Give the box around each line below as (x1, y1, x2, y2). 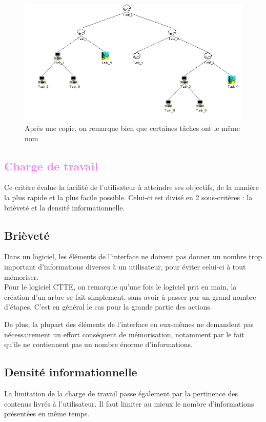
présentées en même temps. (4, 408, 90, 419)
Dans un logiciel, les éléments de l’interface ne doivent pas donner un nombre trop (4, 251, 262, 262)
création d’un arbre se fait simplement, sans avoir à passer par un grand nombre (4, 291, 256, 302)
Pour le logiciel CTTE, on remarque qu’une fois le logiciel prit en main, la (4, 281, 237, 292)
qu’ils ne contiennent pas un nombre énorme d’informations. (4, 339, 193, 350)
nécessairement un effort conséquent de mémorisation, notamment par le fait (4, 329, 244, 339)
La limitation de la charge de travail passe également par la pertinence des (4, 388, 238, 398)
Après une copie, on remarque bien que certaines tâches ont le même (25, 123, 240, 133)
